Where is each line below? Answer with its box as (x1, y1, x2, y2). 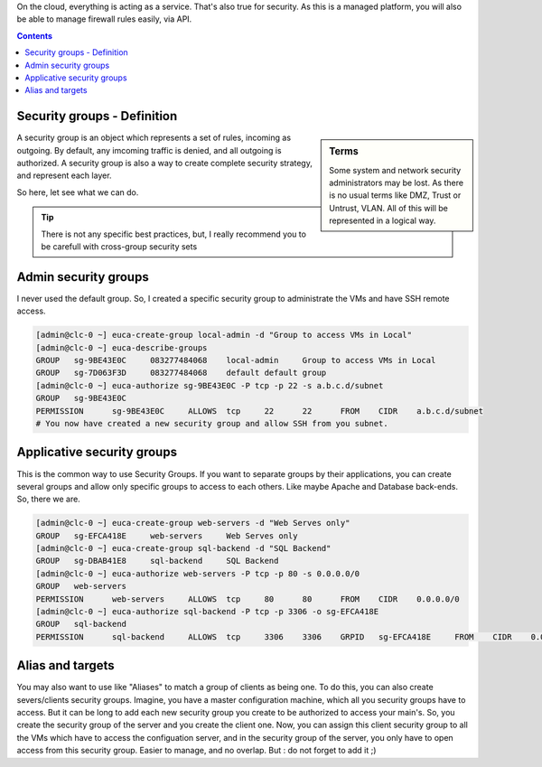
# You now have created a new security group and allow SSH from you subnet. (35, 418, 388, 428)
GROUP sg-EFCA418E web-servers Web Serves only (35, 530, 298, 541)
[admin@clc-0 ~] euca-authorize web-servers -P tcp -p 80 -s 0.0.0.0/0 (35, 568, 360, 578)
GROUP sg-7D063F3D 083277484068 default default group (35, 368, 327, 379)
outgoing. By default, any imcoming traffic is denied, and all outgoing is (16, 145, 282, 155)
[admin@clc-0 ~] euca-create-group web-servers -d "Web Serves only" (35, 518, 350, 528)
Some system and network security (329, 164, 462, 175)
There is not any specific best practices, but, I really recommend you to (41, 229, 307, 239)
